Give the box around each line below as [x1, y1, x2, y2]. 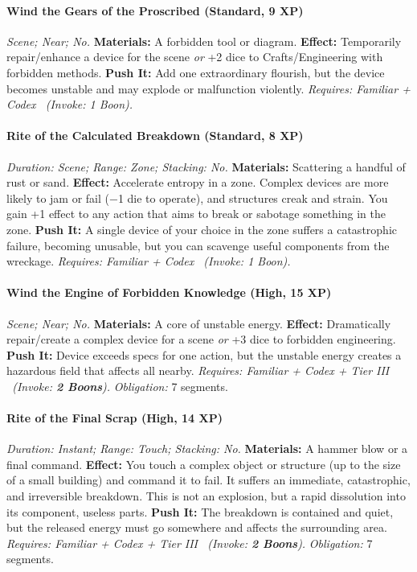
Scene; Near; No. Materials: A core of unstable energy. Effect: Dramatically [6, 315, 391, 331]
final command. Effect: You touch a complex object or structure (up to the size [6, 455, 401, 472]
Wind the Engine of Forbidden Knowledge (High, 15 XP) [6, 284, 332, 301]
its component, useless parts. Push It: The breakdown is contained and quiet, [6, 503, 394, 520]
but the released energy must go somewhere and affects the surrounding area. [6, 519, 387, 536]
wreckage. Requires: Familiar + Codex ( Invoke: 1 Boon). [6, 253, 291, 270]
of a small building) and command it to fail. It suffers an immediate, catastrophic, [6, 471, 411, 488]
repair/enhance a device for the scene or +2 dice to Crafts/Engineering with [6, 48, 383, 65]
